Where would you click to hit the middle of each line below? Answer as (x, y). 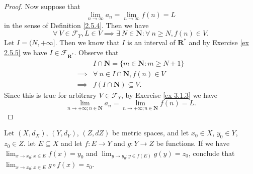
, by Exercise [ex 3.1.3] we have (169, 95)
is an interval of (151, 42)
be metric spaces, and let (151, 133)
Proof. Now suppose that (42, 6)
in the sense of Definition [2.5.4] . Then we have (76, 25)
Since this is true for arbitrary (50, 95)
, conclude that (212, 153)
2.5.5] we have (26, 52)
